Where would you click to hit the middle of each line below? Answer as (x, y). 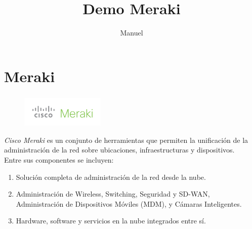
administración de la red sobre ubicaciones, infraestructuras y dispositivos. (119, 150)
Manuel (132, 33)
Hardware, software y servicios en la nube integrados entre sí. (111, 221)
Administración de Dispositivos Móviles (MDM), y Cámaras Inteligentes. (129, 203)
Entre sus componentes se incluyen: (59, 159)
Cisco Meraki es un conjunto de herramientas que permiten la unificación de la (126, 140)
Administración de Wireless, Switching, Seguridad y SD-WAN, (113, 194)
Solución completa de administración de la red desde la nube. (111, 177)
